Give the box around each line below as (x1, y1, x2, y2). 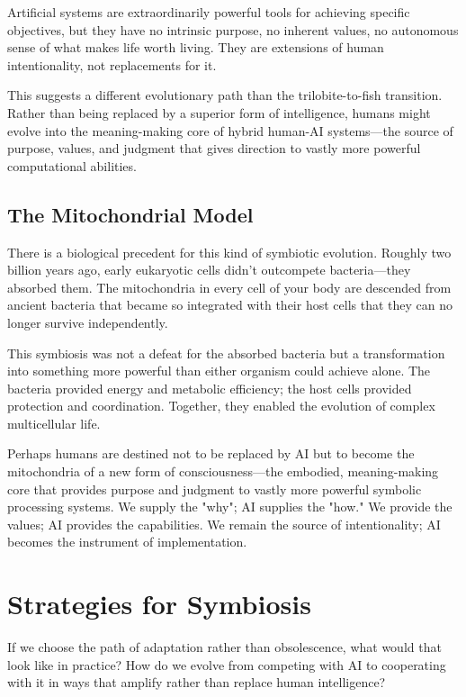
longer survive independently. (7, 312, 168, 331)
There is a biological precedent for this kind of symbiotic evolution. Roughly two (7, 242, 452, 261)
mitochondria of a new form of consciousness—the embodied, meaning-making (7, 462, 439, 481)
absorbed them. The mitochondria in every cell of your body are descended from (7, 277, 452, 296)
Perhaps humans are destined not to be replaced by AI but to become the (7, 444, 415, 463)
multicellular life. (7, 413, 101, 432)
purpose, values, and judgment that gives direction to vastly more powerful (7, 139, 421, 158)
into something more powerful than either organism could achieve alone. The (7, 361, 431, 380)
